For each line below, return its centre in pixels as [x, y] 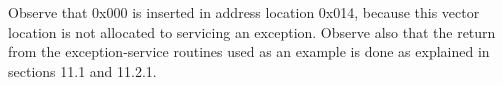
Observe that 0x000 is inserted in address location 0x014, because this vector [244, 12]
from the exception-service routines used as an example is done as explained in [249, 51]
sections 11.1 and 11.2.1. [82, 70]
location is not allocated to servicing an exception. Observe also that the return [252, 31]
